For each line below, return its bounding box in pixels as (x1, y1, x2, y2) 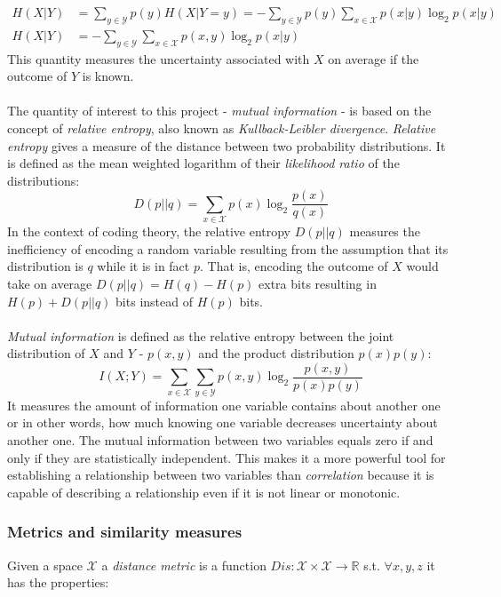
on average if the (328, 49, 419, 68)
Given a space (7, 555, 83, 574)
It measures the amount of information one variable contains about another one (7, 395, 441, 414)
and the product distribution (198, 344, 354, 362)
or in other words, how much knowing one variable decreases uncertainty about (7, 413, 438, 432)
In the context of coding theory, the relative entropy (7, 222, 291, 241)
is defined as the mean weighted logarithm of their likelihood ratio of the (7, 154, 400, 172)
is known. (82, 67, 134, 85)
